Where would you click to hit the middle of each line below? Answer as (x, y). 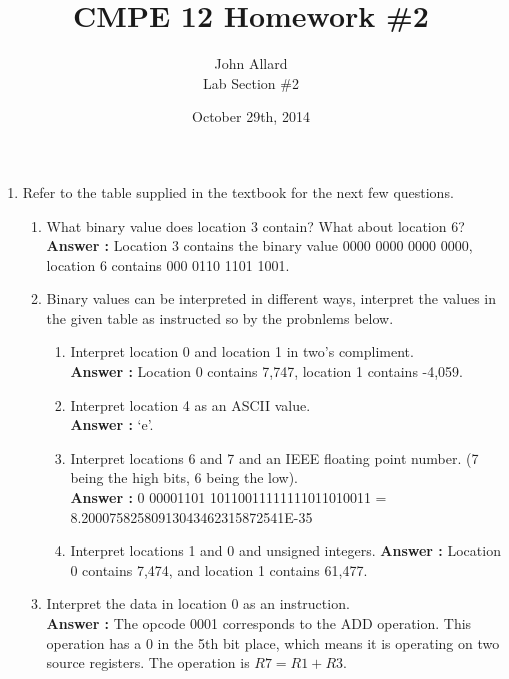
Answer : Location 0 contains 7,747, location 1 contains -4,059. (267, 371)
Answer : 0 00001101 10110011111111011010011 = (228, 497)
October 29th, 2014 (251, 116)
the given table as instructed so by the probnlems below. (220, 317)
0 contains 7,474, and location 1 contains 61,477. (219, 569)
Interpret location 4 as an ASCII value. (190, 404)
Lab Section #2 (251, 82)
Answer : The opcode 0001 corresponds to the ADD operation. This (259, 623)
